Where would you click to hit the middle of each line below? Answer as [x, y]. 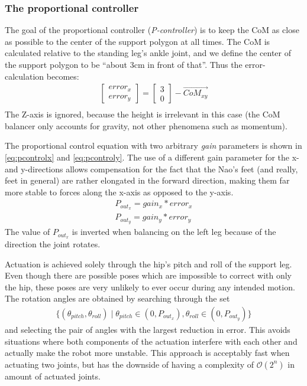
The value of [28, 232]
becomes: [63, 76]
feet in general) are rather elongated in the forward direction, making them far [147, 180]
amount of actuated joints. [53, 376]
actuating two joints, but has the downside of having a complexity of [130, 364]
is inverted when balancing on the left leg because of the [174, 232]
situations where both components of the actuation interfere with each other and [151, 341]
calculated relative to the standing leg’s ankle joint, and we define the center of [148, 53]
